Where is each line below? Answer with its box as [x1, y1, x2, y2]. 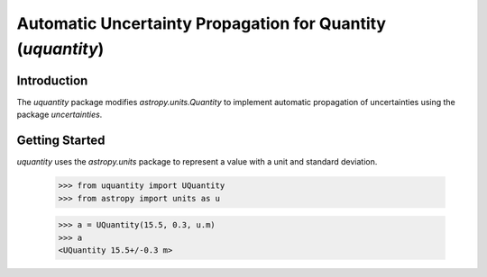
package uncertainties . [16, 109, 103, 121]
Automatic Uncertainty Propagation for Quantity [16, 13, 387, 33]
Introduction [16, 73, 88, 88]
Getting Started [16, 133, 106, 148]
